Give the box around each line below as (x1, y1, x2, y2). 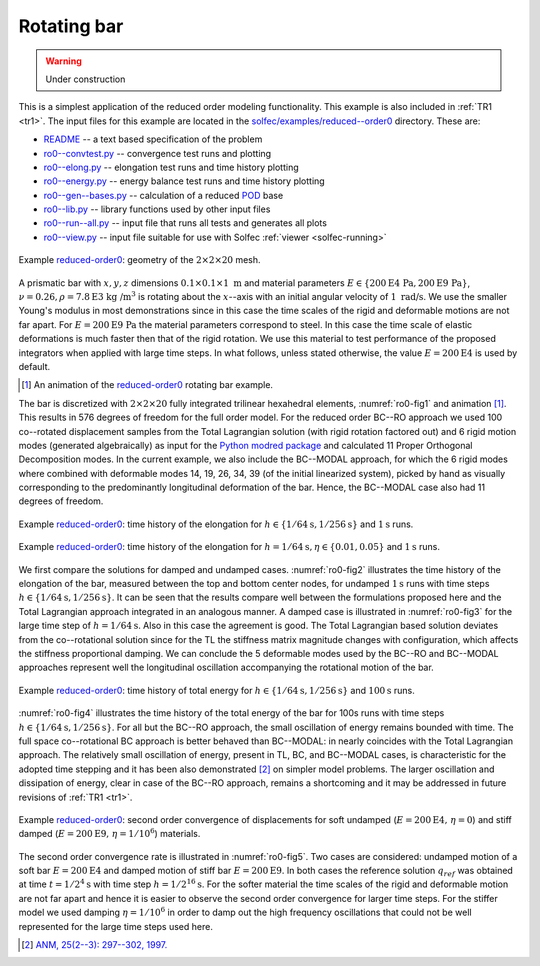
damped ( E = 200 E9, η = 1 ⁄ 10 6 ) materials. (18, 826, 201, 840)
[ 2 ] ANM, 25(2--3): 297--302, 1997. (21, 939, 168, 951)
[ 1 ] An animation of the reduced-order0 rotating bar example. (21, 379, 274, 391)
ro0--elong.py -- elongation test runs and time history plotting (43, 161, 299, 173)
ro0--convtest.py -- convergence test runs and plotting (43, 147, 272, 159)
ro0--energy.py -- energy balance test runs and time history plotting (43, 175, 325, 187)
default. (18, 360, 51, 372)
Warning (45, 55, 82, 67)
